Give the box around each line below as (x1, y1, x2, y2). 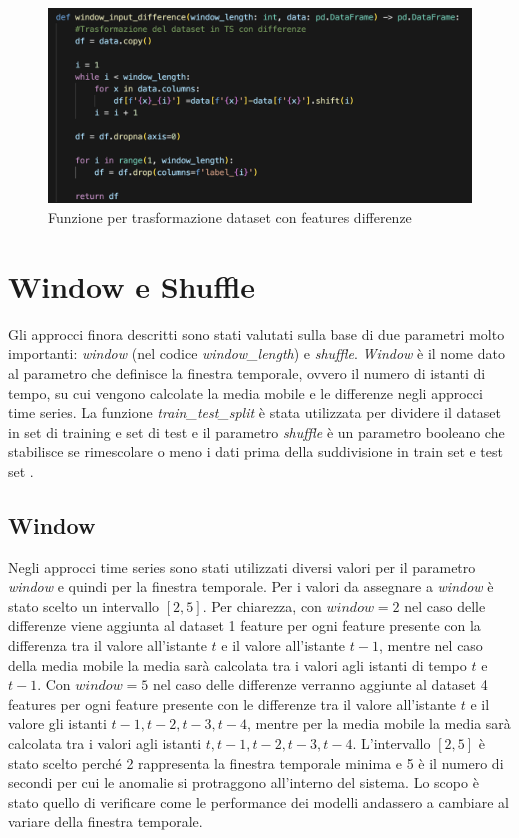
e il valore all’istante (221, 635, 346, 656)
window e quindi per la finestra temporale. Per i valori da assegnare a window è (8, 576, 494, 597)
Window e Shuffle (8, 265, 256, 306)
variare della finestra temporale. (8, 811, 203, 832)
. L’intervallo (352, 733, 431, 754)
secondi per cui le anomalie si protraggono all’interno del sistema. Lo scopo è (8, 772, 479, 793)
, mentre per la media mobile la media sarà (247, 713, 511, 734)
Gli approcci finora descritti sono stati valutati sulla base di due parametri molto (8, 323, 505, 344)
